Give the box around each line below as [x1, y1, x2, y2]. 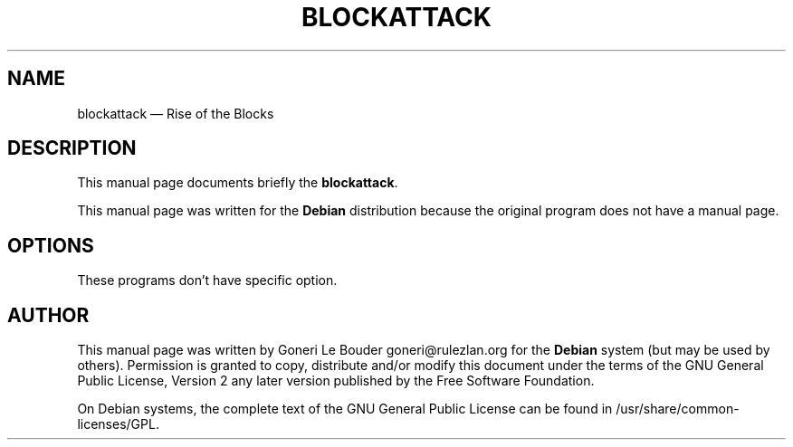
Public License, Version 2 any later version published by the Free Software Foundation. [77, 373, 595, 389]
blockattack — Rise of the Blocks [77, 105, 274, 121]
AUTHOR [7, 303, 90, 327]
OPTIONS [7, 233, 94, 257]
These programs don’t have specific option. [77, 272, 338, 289]
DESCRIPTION [7, 137, 137, 160]
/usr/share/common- [616, 401, 740, 417]
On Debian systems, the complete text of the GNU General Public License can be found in [77, 401, 613, 417]
